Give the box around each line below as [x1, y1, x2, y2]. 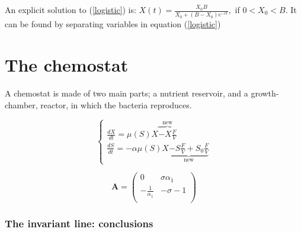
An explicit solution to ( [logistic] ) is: [5, 4, 136, 15]
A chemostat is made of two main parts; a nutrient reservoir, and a [5, 86, 248, 99]
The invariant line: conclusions [5, 215, 153, 230]
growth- [251, 86, 279, 99]
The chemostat [5, 52, 129, 76]
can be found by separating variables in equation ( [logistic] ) [5, 18, 221, 30]
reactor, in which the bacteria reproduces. [40, 98, 192, 111]
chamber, [5, 98, 38, 111]
